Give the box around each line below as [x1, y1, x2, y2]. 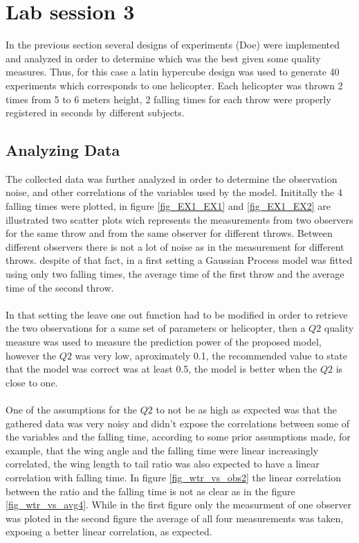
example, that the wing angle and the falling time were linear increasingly [6, 443, 319, 457]
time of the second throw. [6, 280, 114, 294]
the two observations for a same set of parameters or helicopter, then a [6, 321, 306, 335]
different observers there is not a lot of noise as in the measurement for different [6, 239, 344, 253]
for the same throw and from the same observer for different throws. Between [6, 226, 333, 240]
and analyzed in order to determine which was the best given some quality [6, 51, 321, 65]
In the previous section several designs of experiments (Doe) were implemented [6, 37, 340, 52]
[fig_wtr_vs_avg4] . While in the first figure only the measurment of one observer [6, 497, 351, 512]
